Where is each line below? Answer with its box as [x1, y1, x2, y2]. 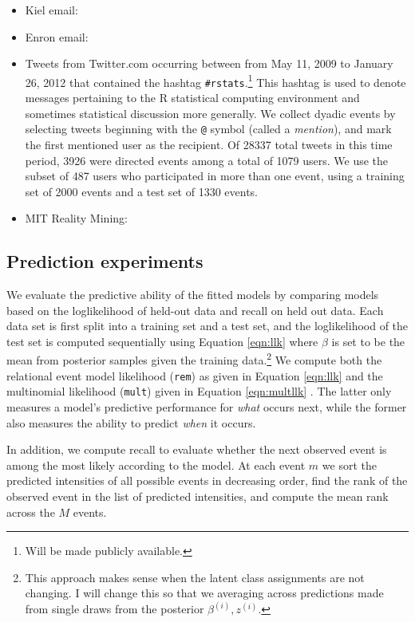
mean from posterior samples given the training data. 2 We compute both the [6, 349, 382, 368]
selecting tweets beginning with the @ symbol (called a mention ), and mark [25, 120, 392, 137]
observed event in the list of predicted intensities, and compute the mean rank [6, 488, 389, 505]
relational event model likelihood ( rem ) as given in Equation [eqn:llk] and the [6, 367, 383, 384]
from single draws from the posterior [25, 600, 204, 617]
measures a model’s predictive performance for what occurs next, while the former [6, 399, 407, 415]
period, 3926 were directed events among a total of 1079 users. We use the [25, 152, 389, 168]
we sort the [322, 456, 377, 473]
